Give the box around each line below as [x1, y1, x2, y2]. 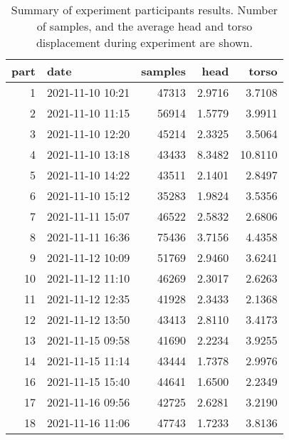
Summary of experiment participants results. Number [11, 1, 278, 18]
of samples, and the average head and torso [36, 18, 253, 34]
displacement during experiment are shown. [36, 34, 253, 51]
